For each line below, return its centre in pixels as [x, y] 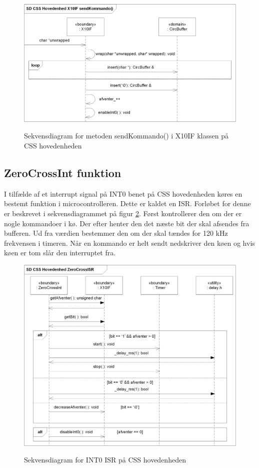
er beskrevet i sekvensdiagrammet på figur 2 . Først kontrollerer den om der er [123, 213]
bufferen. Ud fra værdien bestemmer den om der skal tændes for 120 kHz [116, 233]
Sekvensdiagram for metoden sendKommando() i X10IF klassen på [126, 136]
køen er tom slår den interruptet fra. [60, 253]
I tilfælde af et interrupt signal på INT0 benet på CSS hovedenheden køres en [123, 193]
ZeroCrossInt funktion [63, 172]
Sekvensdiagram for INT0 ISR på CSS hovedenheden [105, 460]
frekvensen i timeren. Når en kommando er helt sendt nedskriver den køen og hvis [129, 243]
